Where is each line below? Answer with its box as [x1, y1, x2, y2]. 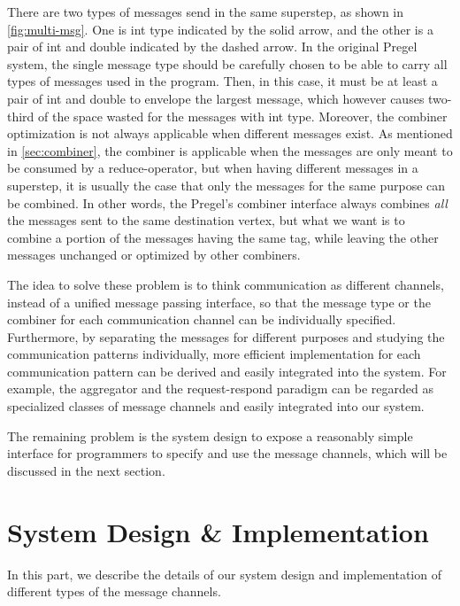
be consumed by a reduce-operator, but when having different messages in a [7, 159, 418, 177]
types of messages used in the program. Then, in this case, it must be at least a [7, 72, 438, 90]
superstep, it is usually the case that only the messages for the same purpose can [7, 175, 446, 194]
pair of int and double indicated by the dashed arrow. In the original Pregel [7, 37, 418, 56]
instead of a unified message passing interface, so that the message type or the [7, 292, 431, 311]
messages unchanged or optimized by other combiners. [7, 245, 301, 264]
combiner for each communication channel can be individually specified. [7, 310, 396, 329]
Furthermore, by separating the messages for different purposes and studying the [7, 327, 445, 346]
